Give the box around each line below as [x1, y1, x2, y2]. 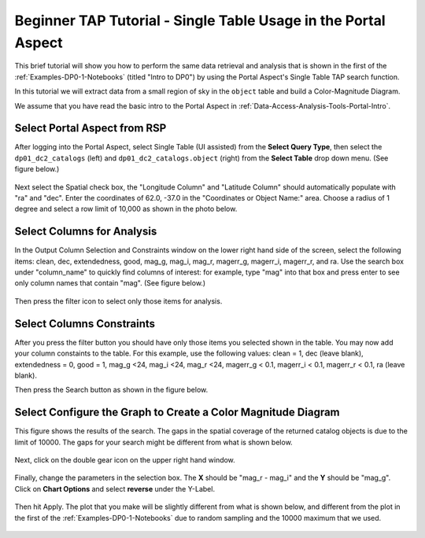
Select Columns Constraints [14, 317, 156, 330]
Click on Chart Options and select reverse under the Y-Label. [14, 484, 216, 493]
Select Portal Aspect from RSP [14, 122, 167, 135]
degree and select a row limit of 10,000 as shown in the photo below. [14, 205, 238, 214]
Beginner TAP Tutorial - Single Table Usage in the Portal [14, 12, 386, 29]
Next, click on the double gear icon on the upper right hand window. [14, 455, 235, 464]
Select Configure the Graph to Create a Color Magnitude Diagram [14, 406, 340, 419]
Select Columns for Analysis [14, 225, 157, 238]
